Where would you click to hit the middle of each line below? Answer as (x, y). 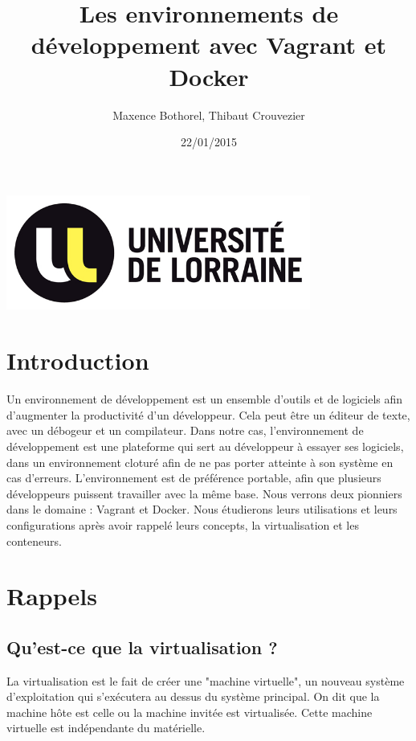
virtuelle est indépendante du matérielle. (106, 728)
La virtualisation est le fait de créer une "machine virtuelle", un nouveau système (206, 680)
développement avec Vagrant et (209, 45)
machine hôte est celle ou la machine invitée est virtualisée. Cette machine (190, 712)
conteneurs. (34, 540)
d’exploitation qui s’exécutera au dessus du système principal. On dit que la (193, 696)
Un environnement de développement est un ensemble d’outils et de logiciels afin (205, 399)
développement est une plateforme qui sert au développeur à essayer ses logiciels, (205, 446)
